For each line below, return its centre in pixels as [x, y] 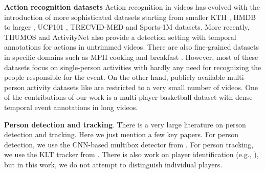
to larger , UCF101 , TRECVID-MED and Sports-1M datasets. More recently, [127, 27]
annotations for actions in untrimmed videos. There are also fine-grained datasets [132, 47]
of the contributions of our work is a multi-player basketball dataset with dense [128, 97]
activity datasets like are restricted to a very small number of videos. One [142, 87]
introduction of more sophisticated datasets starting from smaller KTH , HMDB [130, 17]
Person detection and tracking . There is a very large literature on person [125, 124]
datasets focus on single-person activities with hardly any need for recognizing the [133, 67]
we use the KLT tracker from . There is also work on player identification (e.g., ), [131, 154]
